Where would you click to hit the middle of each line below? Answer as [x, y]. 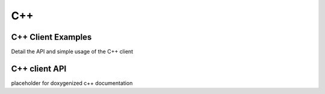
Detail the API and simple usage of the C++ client [72, 52]
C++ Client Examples [51, 37]
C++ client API [39, 68]
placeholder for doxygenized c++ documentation [72, 83]
